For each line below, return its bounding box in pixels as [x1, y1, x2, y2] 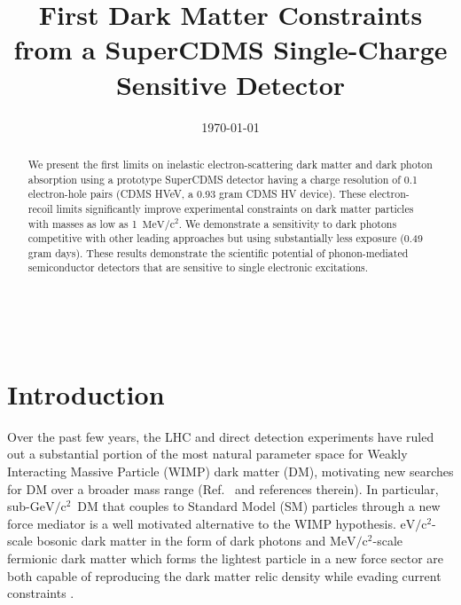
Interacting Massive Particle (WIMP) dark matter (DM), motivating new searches [7, 462, 454, 481]
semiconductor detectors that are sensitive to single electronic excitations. [27, 260, 369, 275]
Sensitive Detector [115, 66, 346, 102]
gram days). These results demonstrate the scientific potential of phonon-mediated [27, 245, 409, 260]
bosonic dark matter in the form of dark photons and [36, 531, 326, 550]
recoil [27, 200, 53, 216]
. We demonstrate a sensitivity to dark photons [178, 216, 397, 231]
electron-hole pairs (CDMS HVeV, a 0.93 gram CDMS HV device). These [27, 186, 366, 201]
